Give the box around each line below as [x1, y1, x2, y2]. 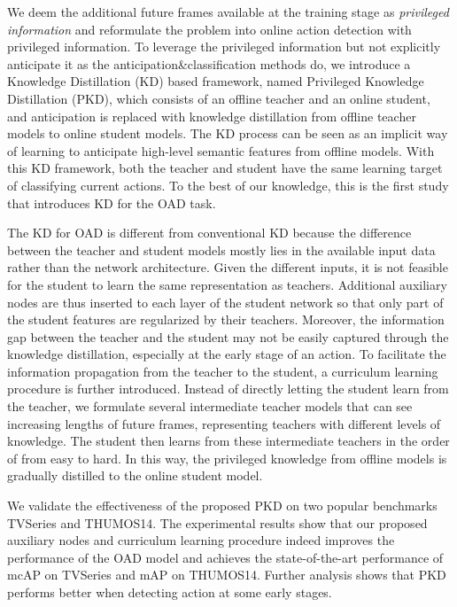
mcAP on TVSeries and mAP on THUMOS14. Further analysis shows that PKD [7, 565, 446, 584]
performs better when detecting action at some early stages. [7, 583, 332, 601]
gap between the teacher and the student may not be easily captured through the [7, 327, 449, 346]
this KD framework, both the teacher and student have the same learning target [7, 159, 443, 177]
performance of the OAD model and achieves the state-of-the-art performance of [7, 548, 444, 566]
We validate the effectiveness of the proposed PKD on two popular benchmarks [7, 496, 438, 515]
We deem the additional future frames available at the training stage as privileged [7, 3, 449, 20]
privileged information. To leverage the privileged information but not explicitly [7, 37, 441, 56]
